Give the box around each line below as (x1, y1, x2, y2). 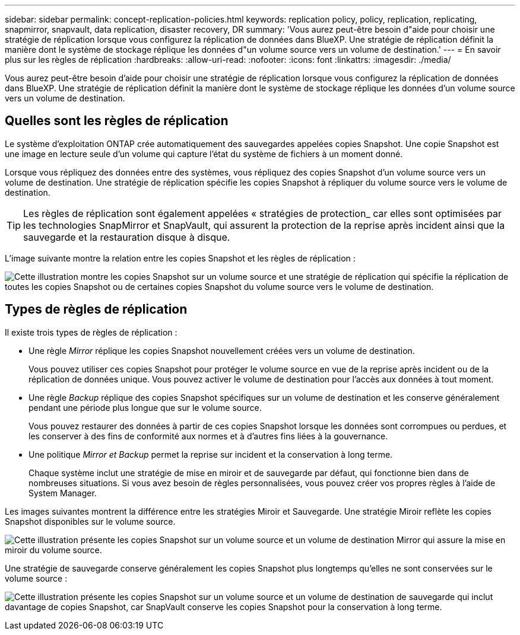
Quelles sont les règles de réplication (5, 113, 229, 129)
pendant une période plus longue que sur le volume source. (28, 402, 262, 413)
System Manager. (28, 487, 97, 498)
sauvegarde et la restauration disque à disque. (23, 231, 230, 243)
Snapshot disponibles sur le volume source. (5, 516, 176, 526)
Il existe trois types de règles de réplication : (5, 327, 177, 337)
